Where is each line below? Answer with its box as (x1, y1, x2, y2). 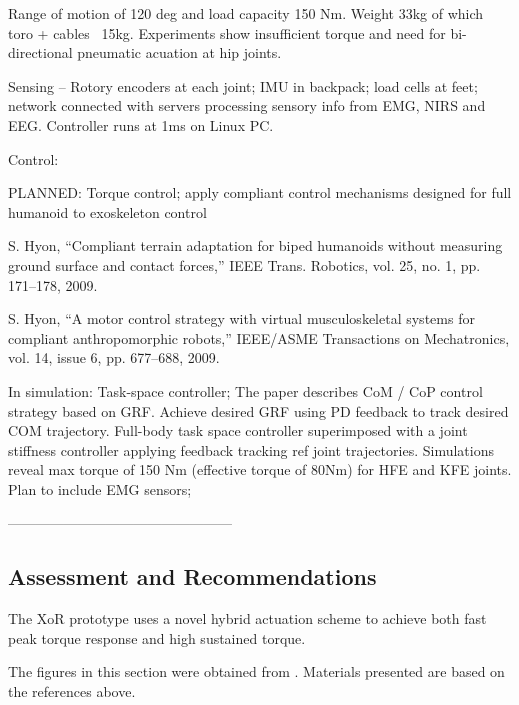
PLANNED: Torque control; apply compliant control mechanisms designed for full (8, 182, 512, 203)
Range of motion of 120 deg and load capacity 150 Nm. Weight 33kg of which (8, 3, 484, 23)
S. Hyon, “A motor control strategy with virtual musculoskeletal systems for (8, 308, 475, 329)
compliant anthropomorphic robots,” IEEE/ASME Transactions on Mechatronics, (8, 327, 510, 348)
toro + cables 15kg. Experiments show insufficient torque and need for (8, 22, 446, 43)
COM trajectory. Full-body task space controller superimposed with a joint (8, 420, 468, 441)
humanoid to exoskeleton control (8, 201, 207, 222)
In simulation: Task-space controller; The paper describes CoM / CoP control (8, 380, 483, 401)
